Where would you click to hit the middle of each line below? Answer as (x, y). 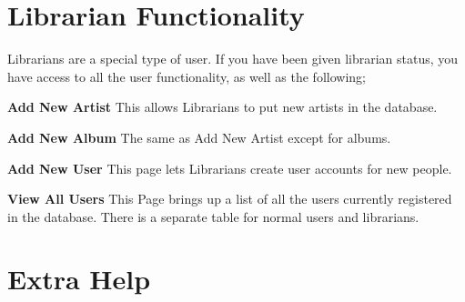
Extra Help (79, 279)
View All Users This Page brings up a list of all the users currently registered (230, 199)
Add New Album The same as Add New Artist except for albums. (199, 137)
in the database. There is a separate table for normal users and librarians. (213, 216)
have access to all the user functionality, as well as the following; (187, 76)
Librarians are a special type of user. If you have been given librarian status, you (233, 59)
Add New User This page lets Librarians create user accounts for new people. (230, 168)
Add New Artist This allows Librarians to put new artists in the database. (222, 107)
